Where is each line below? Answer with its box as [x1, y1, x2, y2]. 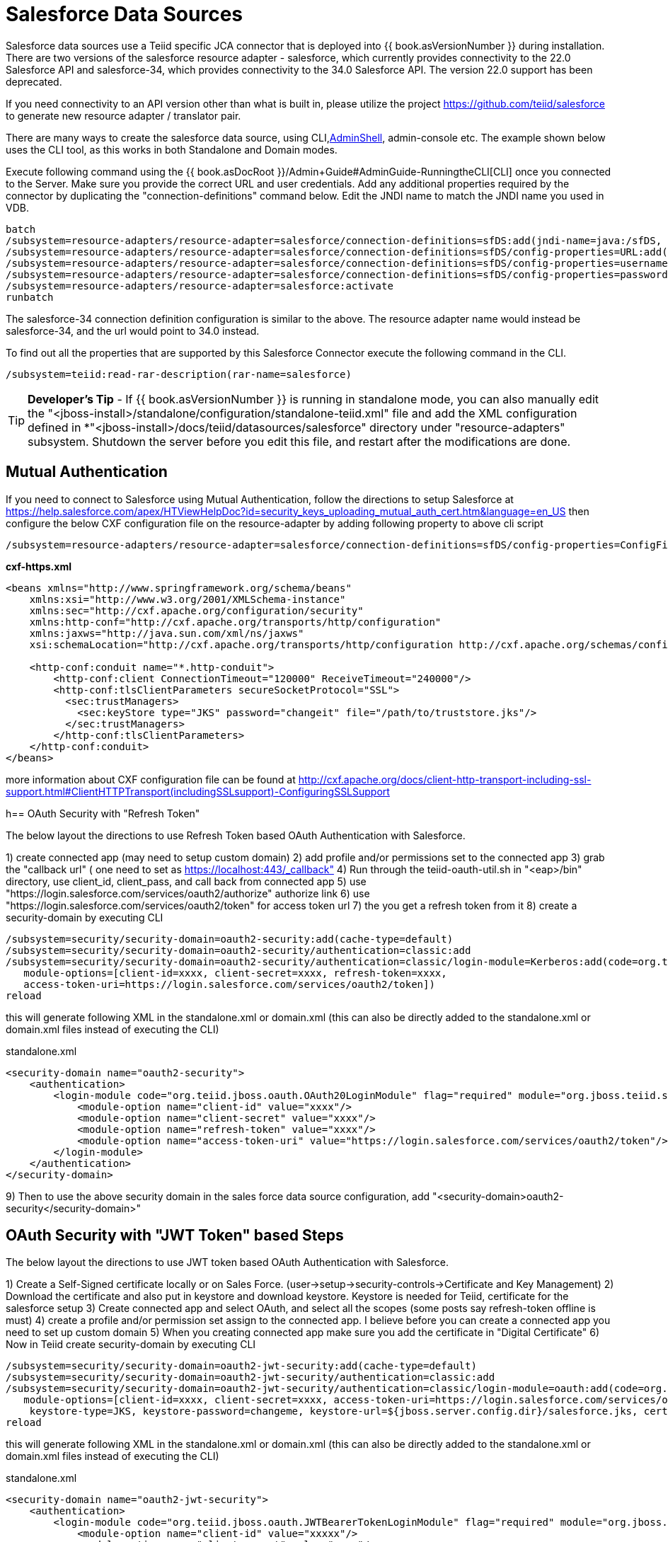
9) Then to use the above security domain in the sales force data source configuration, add [6, 1190, 430, 1202]
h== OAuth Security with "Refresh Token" [6, 807, 200, 819]
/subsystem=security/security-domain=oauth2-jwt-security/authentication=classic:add [6, 1371, 495, 1383]
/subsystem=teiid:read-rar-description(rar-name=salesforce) [6, 368, 352, 380]
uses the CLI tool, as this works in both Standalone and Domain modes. [6, 143, 338, 156]
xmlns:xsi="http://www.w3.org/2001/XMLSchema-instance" [29, 593, 346, 605]
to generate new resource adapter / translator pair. [6, 109, 241, 122]
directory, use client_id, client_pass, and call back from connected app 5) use [6, 875, 367, 887]
